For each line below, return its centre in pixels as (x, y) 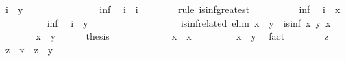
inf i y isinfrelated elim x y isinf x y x (189, 22)
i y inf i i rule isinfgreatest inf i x (173, 9)
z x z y (29, 49)
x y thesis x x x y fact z (182, 36)
